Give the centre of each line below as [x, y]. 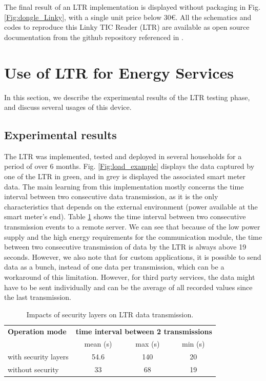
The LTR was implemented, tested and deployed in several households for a [123, 156]
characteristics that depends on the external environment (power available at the [131, 206]
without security [33, 369]
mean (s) [98, 344]
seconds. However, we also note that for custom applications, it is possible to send [133, 256]
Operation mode [37, 331]
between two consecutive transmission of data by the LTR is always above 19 [125, 247]
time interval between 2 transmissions [144, 331]
